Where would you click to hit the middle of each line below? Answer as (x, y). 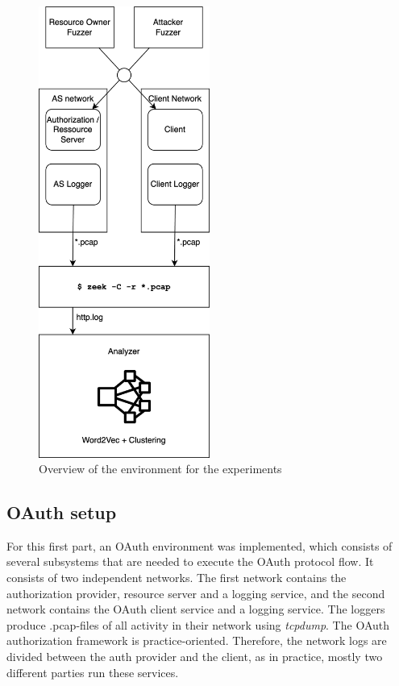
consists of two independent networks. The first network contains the (177, 578)
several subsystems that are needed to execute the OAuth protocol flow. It (190, 561)
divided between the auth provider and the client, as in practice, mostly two (195, 657)
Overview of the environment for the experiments (160, 469)
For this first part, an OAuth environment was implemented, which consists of (199, 545)
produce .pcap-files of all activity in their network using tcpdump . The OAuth (198, 624)
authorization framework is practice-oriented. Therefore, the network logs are (197, 640)
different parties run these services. (93, 672)
